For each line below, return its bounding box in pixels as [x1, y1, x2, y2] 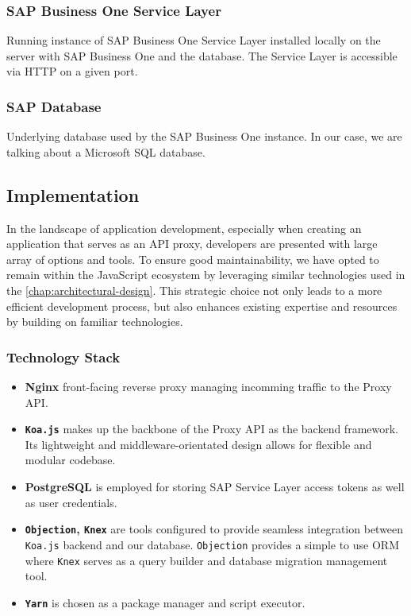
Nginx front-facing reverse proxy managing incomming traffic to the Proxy [25, 378, 392, 394]
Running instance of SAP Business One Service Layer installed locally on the [6, 32, 381, 48]
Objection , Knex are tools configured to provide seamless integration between [25, 521, 404, 537]
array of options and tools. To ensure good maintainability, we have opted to [6, 250, 379, 267]
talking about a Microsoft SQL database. [6, 143, 205, 160]
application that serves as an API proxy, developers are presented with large [6, 235, 378, 252]
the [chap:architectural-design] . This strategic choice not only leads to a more [6, 281, 382, 298]
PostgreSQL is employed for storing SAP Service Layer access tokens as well [25, 478, 405, 495]
